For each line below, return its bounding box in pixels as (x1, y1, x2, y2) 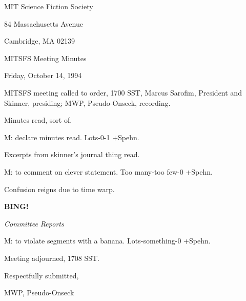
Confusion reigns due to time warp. (4, 183, 115, 194)
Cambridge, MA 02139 (4, 35, 75, 46)
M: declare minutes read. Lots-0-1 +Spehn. (4, 131, 139, 142)
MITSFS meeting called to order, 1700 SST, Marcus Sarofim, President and (4, 87, 242, 98)
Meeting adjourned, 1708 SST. (4, 252, 99, 263)
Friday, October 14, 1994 (4, 70, 82, 81)
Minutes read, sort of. (4, 115, 72, 125)
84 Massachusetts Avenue (4, 18, 83, 29)
